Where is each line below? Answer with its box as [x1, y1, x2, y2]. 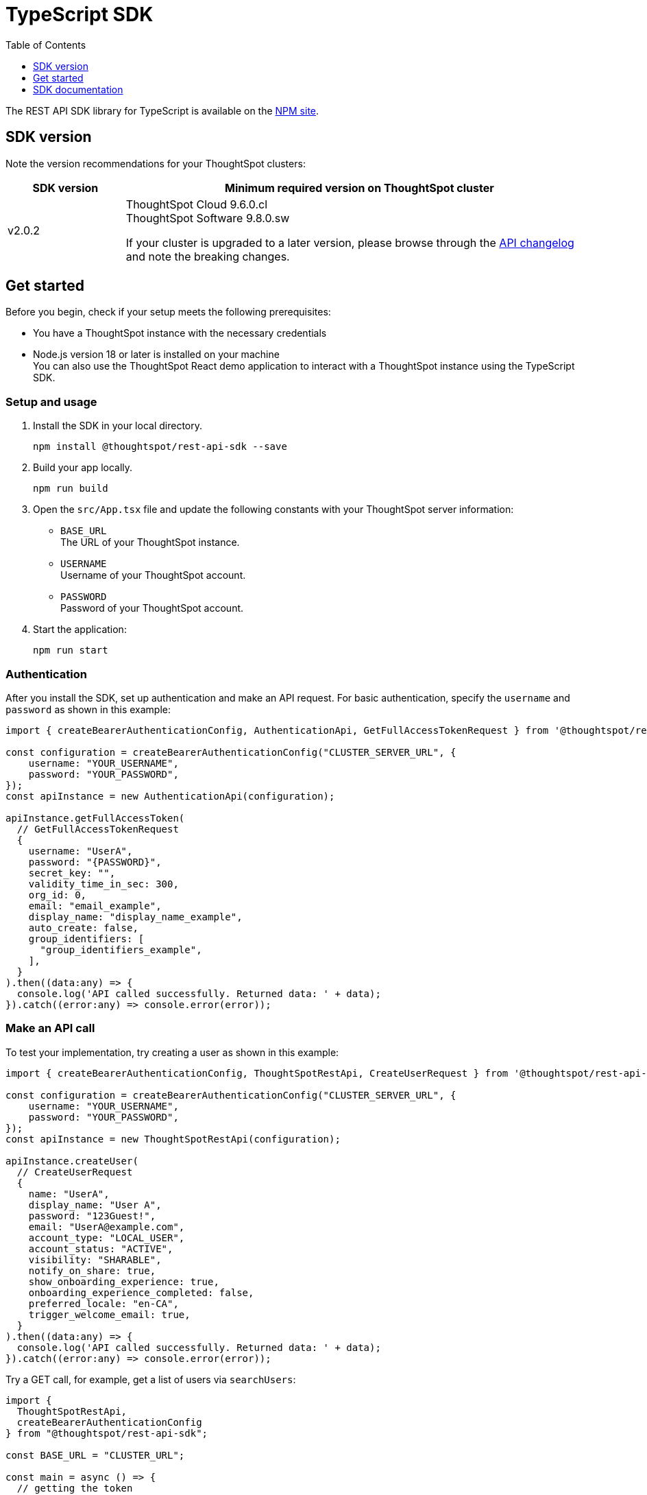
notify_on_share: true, [28, 1265, 156, 1276]
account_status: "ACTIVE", [28, 1243, 173, 1254]
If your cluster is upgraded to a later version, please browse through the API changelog [125, 235, 574, 250]
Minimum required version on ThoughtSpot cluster [225, 180, 494, 195]
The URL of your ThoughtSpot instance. [60, 536, 240, 549]
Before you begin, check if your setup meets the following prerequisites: [5, 306, 331, 318]
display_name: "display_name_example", [28, 911, 243, 922]
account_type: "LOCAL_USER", [28, 1232, 185, 1243]
